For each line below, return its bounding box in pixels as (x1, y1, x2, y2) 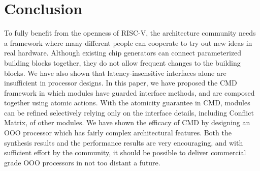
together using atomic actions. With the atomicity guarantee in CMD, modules (4, 97, 250, 108)
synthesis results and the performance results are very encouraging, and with (4, 137, 243, 148)
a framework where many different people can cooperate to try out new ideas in (4, 37, 252, 48)
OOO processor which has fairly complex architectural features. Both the (4, 127, 232, 138)
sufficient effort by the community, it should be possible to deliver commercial (4, 147, 246, 158)
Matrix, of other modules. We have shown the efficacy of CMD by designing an (4, 117, 250, 128)
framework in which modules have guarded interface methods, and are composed (4, 87, 255, 98)
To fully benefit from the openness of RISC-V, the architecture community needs (4, 27, 256, 38)
